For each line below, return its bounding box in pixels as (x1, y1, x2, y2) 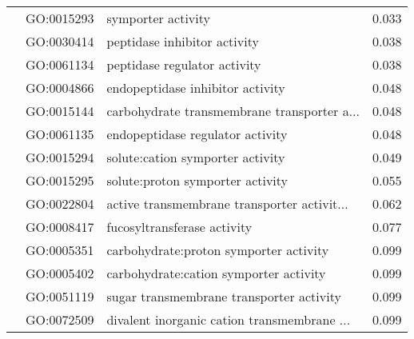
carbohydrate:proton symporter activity (106, 241, 329, 259)
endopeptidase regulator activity (106, 125, 288, 143)
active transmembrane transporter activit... (106, 194, 348, 213)
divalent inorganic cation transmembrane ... (106, 310, 351, 329)
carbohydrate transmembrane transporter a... (106, 102, 360, 120)
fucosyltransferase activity (106, 217, 253, 236)
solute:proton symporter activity (106, 171, 289, 189)
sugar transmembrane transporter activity (106, 287, 341, 305)
